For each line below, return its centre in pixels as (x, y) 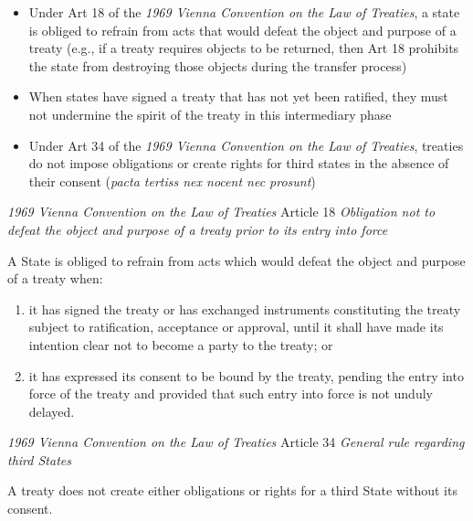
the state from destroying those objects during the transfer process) (218, 65)
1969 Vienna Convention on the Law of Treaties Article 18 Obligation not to (221, 212)
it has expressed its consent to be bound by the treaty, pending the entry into (246, 375)
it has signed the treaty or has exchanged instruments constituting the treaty (245, 308)
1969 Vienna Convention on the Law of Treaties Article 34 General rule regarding (236, 442)
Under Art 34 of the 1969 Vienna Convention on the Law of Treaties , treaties (246, 145)
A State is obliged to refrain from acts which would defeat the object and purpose (236, 260)
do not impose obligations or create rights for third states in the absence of (239, 163)
